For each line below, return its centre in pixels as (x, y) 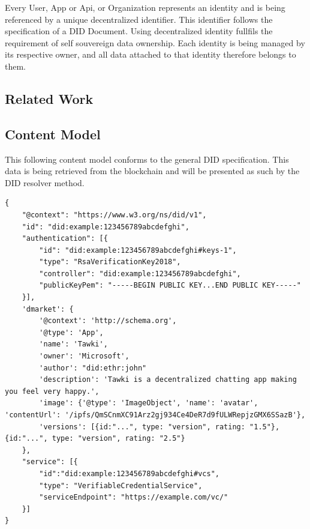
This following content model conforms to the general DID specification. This (147, 159)
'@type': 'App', (71, 332)
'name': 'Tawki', (73, 344)
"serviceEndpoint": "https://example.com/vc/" (134, 497)
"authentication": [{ (65, 239)
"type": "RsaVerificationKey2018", (110, 262)
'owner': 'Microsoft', (84, 356)
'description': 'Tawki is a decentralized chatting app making (168, 380)
